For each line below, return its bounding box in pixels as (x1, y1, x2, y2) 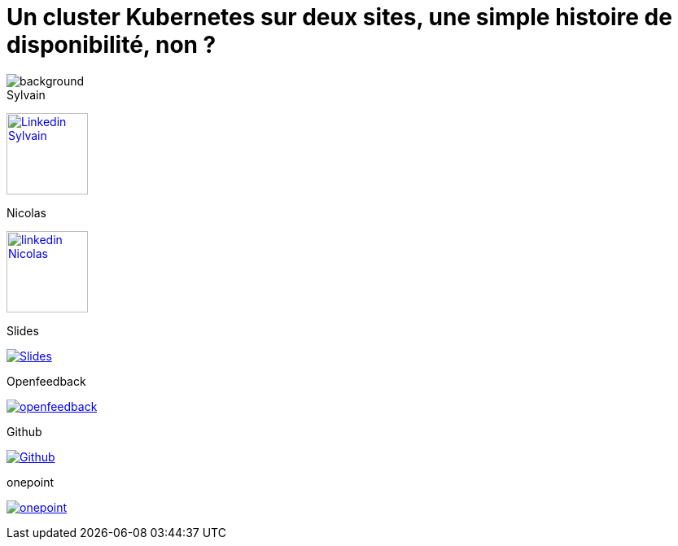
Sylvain (7, 87, 46, 102)
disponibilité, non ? (7, 31, 217, 59)
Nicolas (7, 205, 46, 220)
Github (7, 424, 42, 439)
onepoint (7, 474, 55, 489)
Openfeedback (7, 373, 86, 388)
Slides (7, 323, 39, 338)
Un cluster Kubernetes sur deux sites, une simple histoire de (7, 3, 672, 31)
